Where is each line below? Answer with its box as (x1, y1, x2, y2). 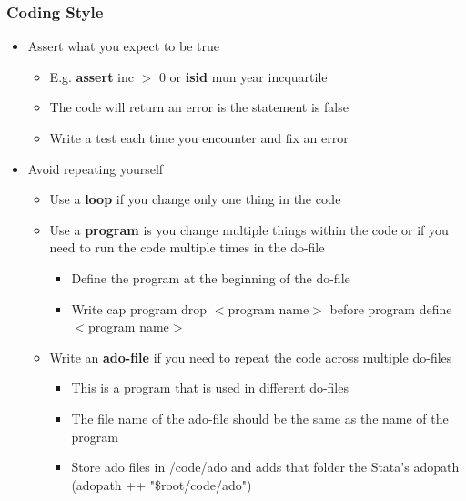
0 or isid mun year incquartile (158, 66, 328, 86)
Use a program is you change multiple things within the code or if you (49, 220, 449, 239)
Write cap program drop (71, 299, 208, 318)
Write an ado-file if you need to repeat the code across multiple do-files (49, 347, 452, 366)
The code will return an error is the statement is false (49, 97, 349, 117)
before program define (329, 299, 452, 318)
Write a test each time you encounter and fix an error (49, 128, 349, 147)
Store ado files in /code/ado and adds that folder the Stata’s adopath (71, 457, 460, 476)
